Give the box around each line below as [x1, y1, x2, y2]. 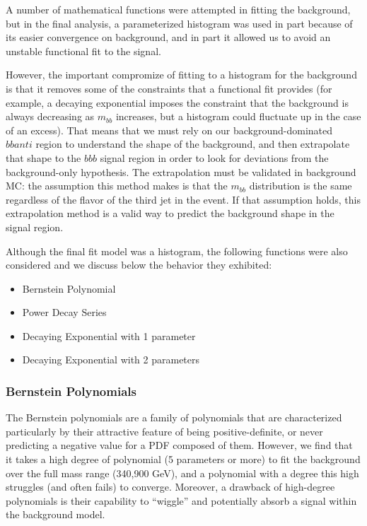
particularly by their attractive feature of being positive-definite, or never [6, 423, 323, 438]
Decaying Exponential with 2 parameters [22, 352, 200, 367]
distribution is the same [249, 178, 352, 193]
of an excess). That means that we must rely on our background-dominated [6, 122, 333, 137]
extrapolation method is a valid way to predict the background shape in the [6, 206, 334, 221]
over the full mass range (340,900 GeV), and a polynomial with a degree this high [6, 465, 359, 480]
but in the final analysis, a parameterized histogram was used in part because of [6, 16, 353, 30]
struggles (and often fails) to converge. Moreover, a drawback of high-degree [6, 479, 335, 494]
